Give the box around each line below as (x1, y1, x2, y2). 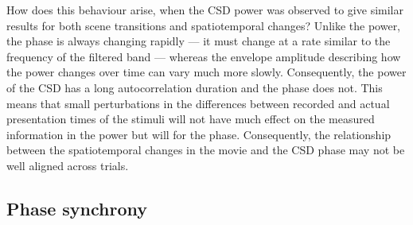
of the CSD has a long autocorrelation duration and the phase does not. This (6, 79, 383, 95)
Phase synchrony (6, 196, 148, 220)
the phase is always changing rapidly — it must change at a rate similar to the (6, 33, 391, 49)
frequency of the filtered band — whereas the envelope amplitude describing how (6, 48, 401, 64)
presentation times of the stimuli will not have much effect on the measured (6, 111, 375, 127)
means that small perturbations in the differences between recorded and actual (6, 95, 390, 111)
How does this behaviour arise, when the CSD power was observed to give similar (6, 2, 403, 17)
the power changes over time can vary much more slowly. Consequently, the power (6, 64, 407, 80)
